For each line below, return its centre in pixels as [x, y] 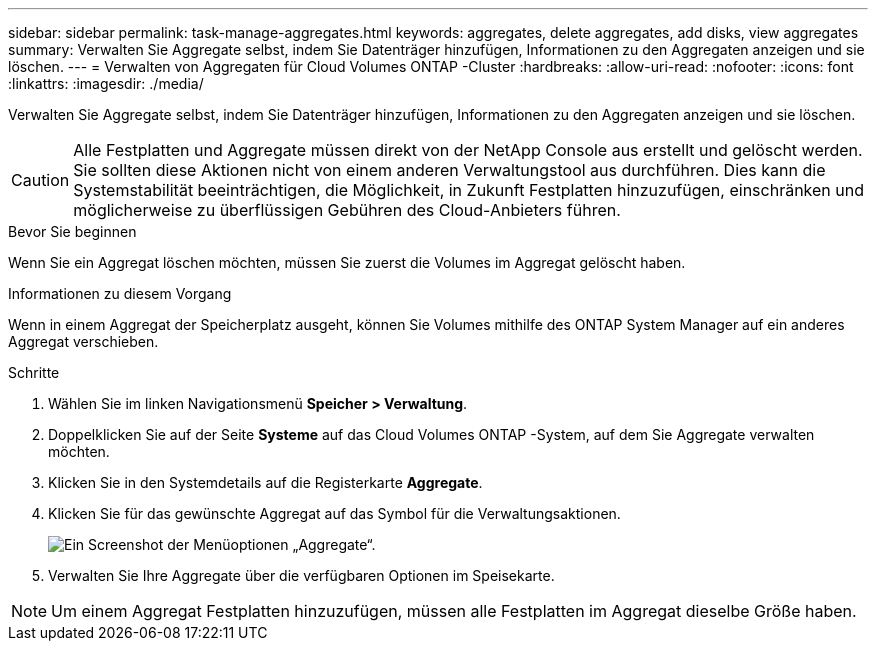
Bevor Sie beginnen [72, 231]
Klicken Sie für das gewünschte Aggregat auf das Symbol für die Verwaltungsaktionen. [334, 513]
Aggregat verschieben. [83, 341]
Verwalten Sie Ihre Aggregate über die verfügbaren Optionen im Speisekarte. [301, 575]
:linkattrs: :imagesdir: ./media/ [106, 83]
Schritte [34, 372]
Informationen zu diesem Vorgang [120, 293]
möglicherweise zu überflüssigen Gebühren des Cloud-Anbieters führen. [347, 210]
